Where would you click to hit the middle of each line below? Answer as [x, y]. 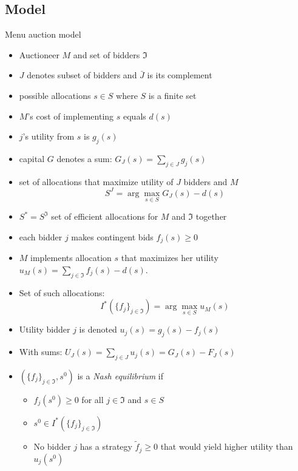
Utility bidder [45, 329]
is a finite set [172, 95]
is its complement [180, 75]
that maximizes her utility [170, 258]
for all [93, 399]
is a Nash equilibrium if [120, 375]
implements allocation [71, 258]
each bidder [41, 236]
